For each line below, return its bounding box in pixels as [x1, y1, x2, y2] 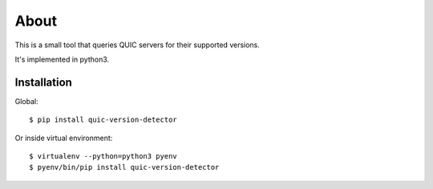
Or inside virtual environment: [14, 133, 113, 143]
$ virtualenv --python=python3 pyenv [29, 152, 178, 161]
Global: [14, 96, 39, 106]
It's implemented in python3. [14, 54, 110, 64]
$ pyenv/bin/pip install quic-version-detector [29, 163, 220, 172]
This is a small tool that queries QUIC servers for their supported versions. [14, 40, 261, 50]
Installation [14, 75, 72, 89]
